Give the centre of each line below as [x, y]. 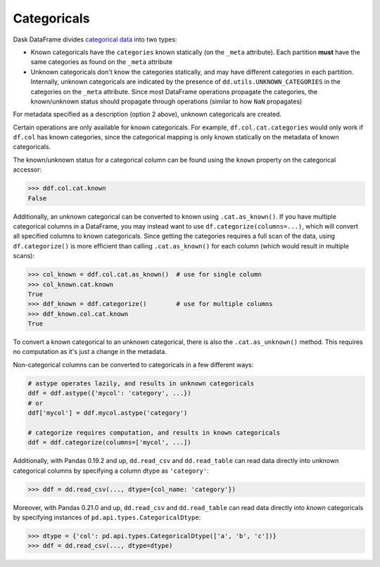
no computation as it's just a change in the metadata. [90, 352]
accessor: [27, 170]
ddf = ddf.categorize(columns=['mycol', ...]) [109, 442]
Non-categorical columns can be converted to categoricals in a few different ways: [133, 364]
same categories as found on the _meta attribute [101, 62]
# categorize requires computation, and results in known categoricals [154, 432]
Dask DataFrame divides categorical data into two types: [95, 39]
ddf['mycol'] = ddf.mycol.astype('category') [108, 413]
